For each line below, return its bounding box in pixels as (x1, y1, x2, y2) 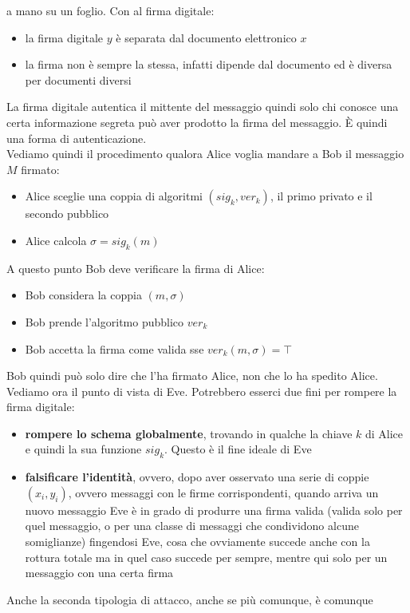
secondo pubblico (25, 205, 109, 222)
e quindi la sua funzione (25, 441, 142, 457)
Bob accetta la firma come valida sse (25, 340, 204, 357)
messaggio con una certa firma (25, 564, 174, 581)
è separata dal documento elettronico (116, 29, 297, 45)
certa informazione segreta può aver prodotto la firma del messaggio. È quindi (6, 113, 388, 130)
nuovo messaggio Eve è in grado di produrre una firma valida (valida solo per (25, 501, 403, 518)
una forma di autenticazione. (6, 129, 147, 146)
